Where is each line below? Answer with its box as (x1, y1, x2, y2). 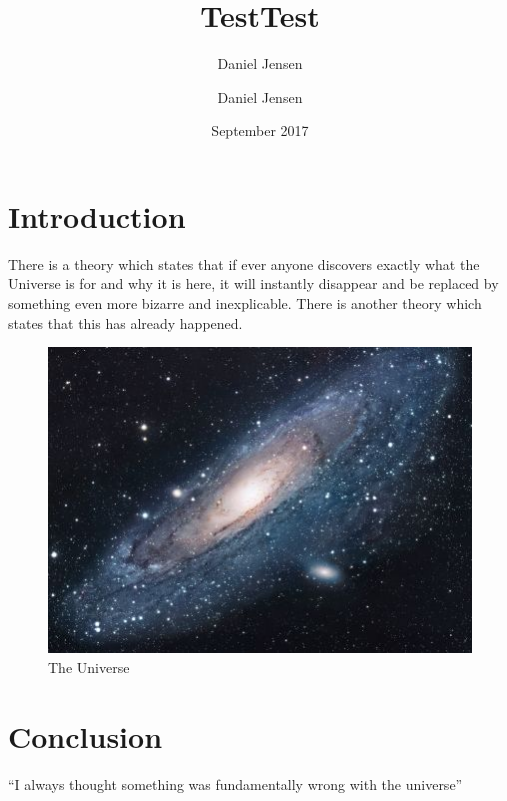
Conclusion (8, 715, 163, 756)
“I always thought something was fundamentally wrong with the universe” (8, 773, 463, 794)
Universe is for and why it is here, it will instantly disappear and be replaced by (8, 273, 499, 294)
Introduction (8, 195, 186, 236)
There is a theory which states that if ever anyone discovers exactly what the (8, 253, 480, 274)
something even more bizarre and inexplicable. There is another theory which (8, 293, 482, 314)
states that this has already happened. (8, 312, 243, 333)
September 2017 (211, 120, 309, 141)
